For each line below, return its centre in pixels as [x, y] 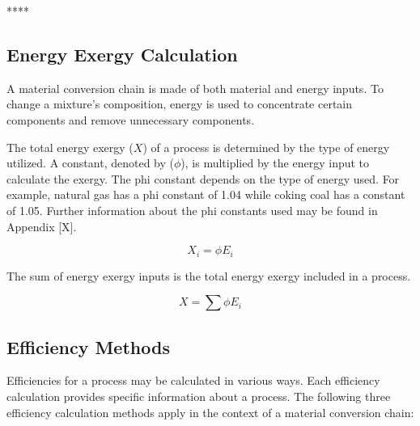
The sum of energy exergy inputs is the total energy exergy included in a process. [209, 275]
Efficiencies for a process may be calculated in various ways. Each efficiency [193, 380]
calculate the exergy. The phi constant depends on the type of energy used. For [203, 178]
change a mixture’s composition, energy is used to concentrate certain [180, 104]
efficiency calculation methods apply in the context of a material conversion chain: [210, 412]
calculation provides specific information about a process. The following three [199, 396]
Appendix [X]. [42, 226]
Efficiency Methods [88, 346]
